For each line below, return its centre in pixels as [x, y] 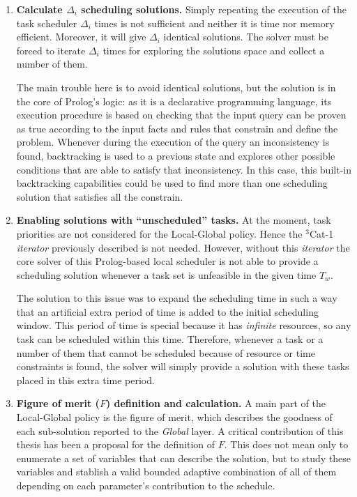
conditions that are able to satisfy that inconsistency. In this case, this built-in [184, 169]
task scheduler [47, 23]
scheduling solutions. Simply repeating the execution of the [214, 9]
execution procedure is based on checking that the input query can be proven [181, 115]
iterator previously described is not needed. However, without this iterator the [183, 247]
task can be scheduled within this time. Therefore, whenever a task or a [170, 339]
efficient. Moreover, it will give [81, 37]
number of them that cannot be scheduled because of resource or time [166, 352]
